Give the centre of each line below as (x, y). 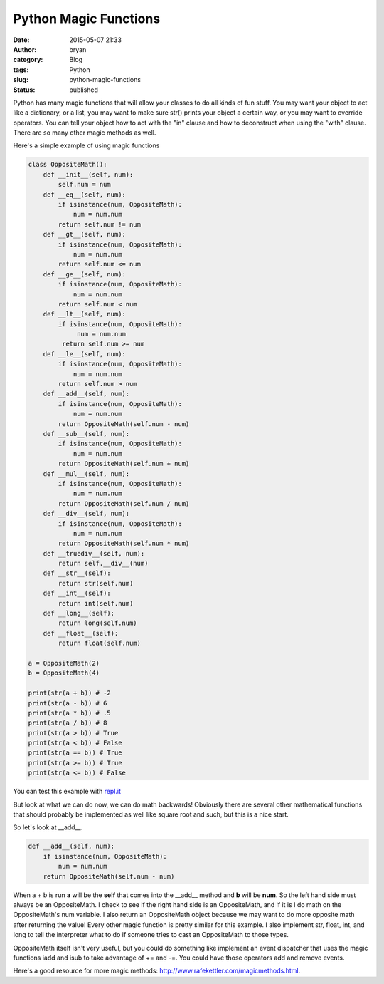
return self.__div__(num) (103, 564)
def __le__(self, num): (84, 354)
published (84, 90)
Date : (21, 40)
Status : (24, 90)
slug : (21, 80)
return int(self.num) (96, 603)
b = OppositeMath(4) (64, 673)
